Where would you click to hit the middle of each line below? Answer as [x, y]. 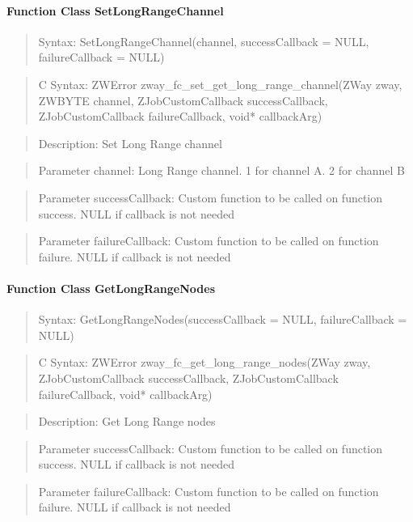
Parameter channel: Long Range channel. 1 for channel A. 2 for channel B [222, 170]
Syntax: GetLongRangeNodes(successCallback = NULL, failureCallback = [223, 319]
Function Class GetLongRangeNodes [111, 288]
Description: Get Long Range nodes [127, 421]
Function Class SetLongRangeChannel [115, 10]
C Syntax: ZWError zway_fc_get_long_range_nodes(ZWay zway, [204, 362]
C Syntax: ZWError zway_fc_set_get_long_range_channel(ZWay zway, [220, 84]
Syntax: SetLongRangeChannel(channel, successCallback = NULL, [204, 41]
